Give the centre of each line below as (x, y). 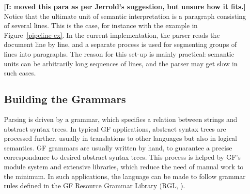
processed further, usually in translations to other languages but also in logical (121, 138)
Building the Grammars (65, 99)
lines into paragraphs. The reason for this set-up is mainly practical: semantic (119, 53)
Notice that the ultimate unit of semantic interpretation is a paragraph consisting (125, 16)
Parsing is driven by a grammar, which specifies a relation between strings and (121, 119)
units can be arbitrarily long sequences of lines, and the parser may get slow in (121, 63)
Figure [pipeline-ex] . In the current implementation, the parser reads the (112, 35)
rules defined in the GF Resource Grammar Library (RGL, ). (94, 186)
